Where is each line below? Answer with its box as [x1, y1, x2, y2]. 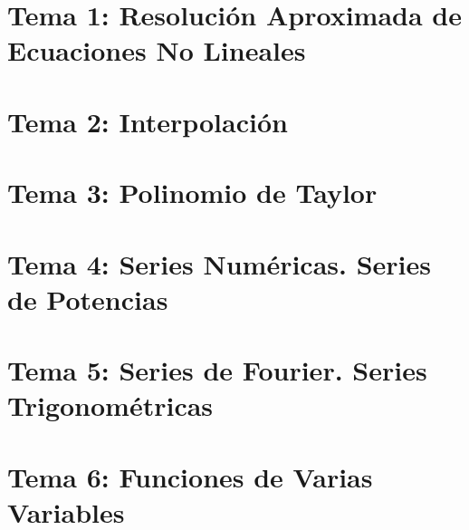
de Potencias [7, 280, 168, 317]
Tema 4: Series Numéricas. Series [7, 245, 431, 282]
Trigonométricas [7, 387, 214, 424]
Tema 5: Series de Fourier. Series [7, 352, 427, 389]
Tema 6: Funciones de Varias [7, 458, 373, 495]
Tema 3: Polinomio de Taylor [7, 174, 378, 211]
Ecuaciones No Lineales [7, 32, 306, 69]
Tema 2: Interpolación [7, 102, 288, 140]
